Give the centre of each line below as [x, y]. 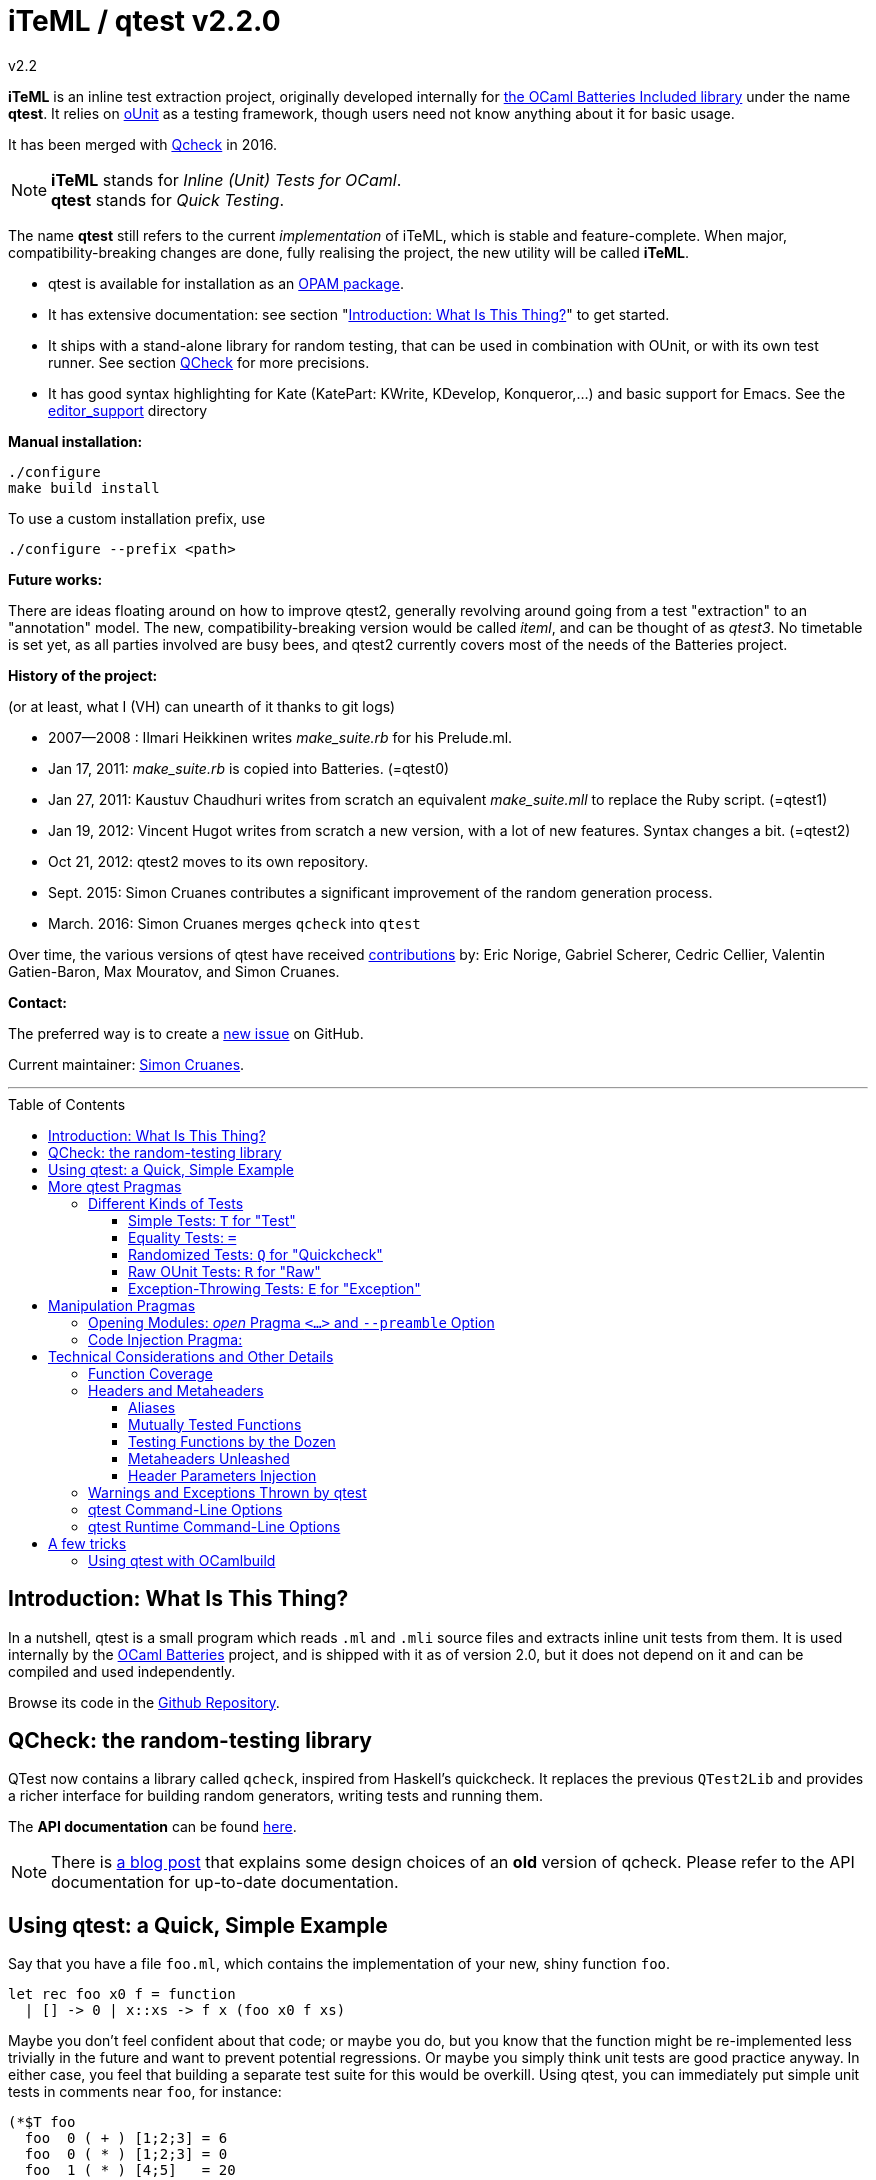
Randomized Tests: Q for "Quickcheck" [255, 1254]
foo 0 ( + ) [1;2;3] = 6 [126, 2138]
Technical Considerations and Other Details [191, 1356]
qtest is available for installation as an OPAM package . [226, 283]
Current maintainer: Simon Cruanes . [126, 1064]
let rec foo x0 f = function [122, 1994]
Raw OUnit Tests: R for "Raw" [224, 1271]
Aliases [152, 1407]
